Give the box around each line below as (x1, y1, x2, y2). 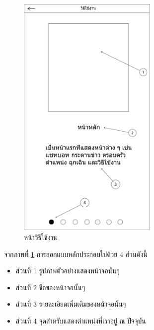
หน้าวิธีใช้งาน (24, 232, 58, 242)
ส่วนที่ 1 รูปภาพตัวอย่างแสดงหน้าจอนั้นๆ (15, 265, 120, 276)
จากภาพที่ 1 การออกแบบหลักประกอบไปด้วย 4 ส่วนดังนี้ (4, 248, 148, 259)
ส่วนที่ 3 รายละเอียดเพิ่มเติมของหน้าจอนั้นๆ (15, 299, 126, 309)
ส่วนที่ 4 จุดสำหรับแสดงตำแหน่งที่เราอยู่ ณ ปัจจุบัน (15, 315, 146, 326)
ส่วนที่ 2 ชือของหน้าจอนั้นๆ (15, 282, 85, 292)
